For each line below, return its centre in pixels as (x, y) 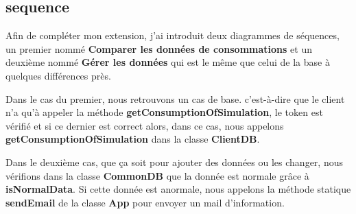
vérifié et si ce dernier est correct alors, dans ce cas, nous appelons (145, 125)
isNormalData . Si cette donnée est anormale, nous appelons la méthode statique (178, 189)
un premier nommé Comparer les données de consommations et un (159, 48)
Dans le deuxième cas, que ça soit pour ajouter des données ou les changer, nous (174, 162)
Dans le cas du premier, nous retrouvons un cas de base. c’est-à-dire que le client (175, 98)
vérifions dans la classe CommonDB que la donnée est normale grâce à (157, 175)
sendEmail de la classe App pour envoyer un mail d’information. (145, 202)
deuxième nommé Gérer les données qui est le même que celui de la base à (168, 62)
